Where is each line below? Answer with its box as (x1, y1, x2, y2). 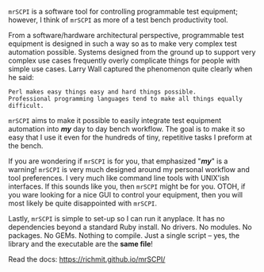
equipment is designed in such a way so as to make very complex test (8, 39, 238, 48)
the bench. (8, 141, 44, 150)
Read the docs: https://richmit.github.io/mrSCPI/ (8, 255, 166, 264)
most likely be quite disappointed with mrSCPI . (8, 198, 157, 208)
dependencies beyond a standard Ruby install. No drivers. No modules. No (8, 222, 252, 232)
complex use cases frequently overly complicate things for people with (8, 56, 240, 65)
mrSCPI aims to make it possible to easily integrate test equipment (8, 116, 222, 125)
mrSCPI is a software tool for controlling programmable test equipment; (8, 7, 238, 16)
